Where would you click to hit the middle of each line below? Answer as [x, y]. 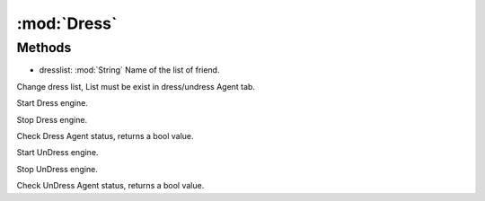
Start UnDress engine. [57, 153]
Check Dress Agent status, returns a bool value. [105, 135]
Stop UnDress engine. [57, 169]
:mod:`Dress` [67, 23]
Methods [44, 48]
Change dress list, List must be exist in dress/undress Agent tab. [136, 86]
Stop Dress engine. [52, 119]
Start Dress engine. [53, 103]
